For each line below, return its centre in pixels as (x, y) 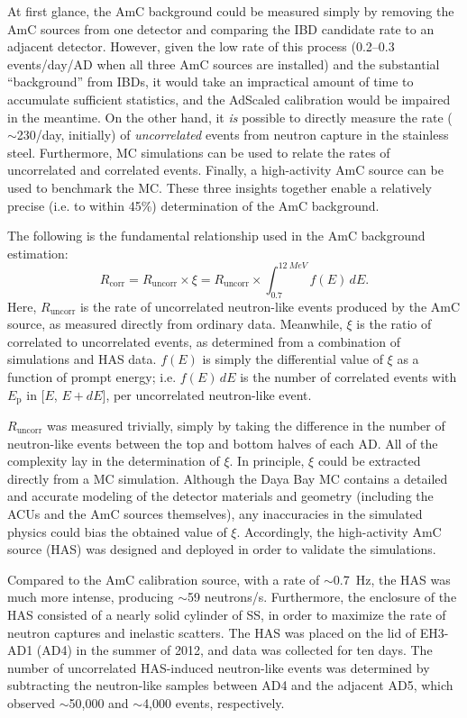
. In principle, (267, 461)
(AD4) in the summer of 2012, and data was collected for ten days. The (234, 650)
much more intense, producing (91, 597)
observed (32, 702)
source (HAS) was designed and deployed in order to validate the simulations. (222, 549)
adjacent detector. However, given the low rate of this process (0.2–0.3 (201, 46)
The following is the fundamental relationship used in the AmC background (216, 236)
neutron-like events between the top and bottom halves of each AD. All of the (223, 443)
